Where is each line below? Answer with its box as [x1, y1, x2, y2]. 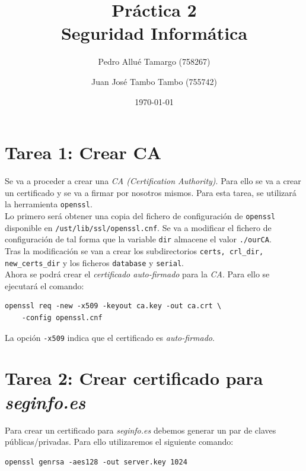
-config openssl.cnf [21, 313, 103, 322]
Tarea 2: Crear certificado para [5, 366, 263, 390]
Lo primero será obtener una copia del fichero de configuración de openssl [5, 209, 276, 222]
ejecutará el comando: [5, 279, 84, 292]
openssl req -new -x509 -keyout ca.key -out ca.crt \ [5, 302, 222, 311]
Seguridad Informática [60, 21, 248, 45]
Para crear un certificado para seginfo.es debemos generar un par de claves [5, 423, 276, 436]
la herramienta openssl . [5, 198, 93, 210]
